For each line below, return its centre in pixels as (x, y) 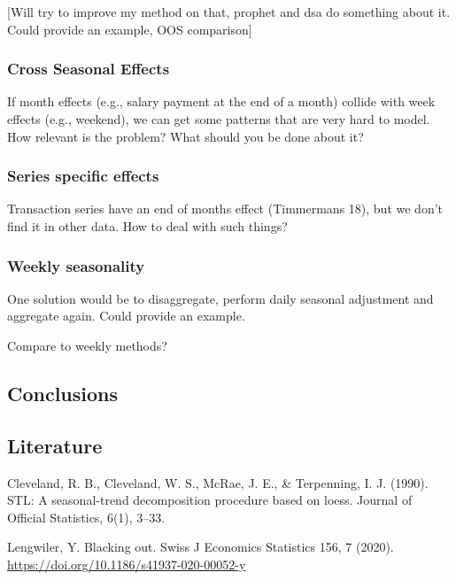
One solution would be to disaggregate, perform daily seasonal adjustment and (220, 298)
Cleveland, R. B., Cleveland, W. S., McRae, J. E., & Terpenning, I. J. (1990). (218, 482)
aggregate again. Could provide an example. (126, 316)
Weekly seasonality (76, 265)
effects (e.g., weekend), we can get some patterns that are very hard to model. (219, 119)
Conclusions (63, 393)
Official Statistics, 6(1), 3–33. (86, 517)
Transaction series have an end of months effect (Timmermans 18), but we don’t (225, 209)
